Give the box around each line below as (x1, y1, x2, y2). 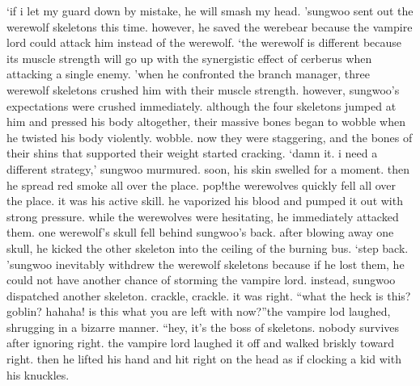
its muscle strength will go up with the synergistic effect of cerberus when (6, 49, 372, 66)
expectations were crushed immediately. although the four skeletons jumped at (6, 97, 397, 114)
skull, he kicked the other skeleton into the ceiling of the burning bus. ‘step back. (6, 239, 409, 256)
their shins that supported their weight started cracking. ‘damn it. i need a (6, 145, 378, 162)
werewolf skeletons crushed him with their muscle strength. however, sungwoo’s (6, 81, 400, 98)
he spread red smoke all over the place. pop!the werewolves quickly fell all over (6, 176, 397, 193)
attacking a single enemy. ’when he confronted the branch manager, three (6, 65, 371, 82)
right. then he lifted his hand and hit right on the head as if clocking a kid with (6, 350, 401, 367)
